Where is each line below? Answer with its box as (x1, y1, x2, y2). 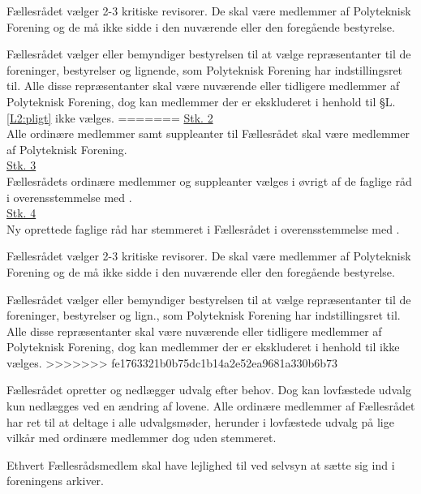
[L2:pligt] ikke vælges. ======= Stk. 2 (6, 109, 213, 126)
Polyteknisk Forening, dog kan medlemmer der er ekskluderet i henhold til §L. (6, 92, 396, 110)
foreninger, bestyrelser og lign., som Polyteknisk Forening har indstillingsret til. (6, 307, 401, 324)
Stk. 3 (6, 157, 37, 174)
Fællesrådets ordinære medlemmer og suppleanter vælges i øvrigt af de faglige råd (6, 172, 412, 189)
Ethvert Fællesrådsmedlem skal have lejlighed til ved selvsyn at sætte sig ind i (6, 456, 395, 473)
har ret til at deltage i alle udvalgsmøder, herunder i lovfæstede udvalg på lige (6, 413, 394, 430)
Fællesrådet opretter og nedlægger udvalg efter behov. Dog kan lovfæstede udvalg (6, 381, 411, 398)
